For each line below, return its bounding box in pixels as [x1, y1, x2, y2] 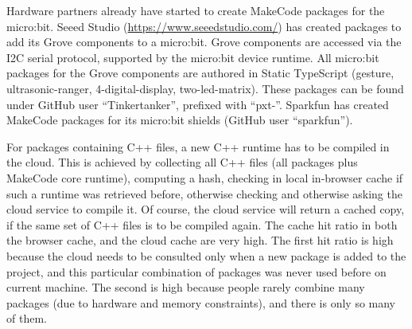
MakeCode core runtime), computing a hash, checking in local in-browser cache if [6, 169, 403, 186]
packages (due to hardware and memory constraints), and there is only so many [6, 294, 396, 311]
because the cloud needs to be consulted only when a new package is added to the [6, 247, 406, 264]
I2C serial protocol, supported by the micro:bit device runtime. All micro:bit [6, 49, 379, 65]
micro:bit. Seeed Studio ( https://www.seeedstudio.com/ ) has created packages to [6, 18, 402, 34]
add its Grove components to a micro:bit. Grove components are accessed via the [6, 33, 402, 50]
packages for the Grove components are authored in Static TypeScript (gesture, [6, 65, 395, 81]
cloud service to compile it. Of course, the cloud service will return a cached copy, [6, 201, 405, 217]
